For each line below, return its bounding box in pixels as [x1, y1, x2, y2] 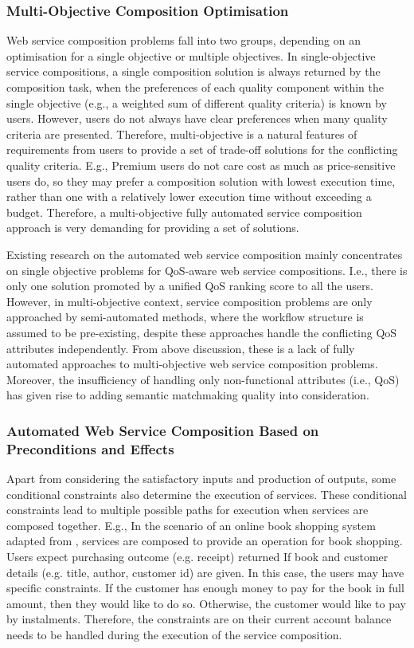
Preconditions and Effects [6, 438, 174, 458]
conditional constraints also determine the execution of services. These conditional [6, 485, 408, 502]
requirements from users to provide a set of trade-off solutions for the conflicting [6, 141, 398, 158]
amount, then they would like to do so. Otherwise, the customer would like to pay [6, 595, 406, 611]
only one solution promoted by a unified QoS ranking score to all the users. [6, 277, 373, 294]
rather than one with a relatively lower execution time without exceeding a [6, 188, 372, 205]
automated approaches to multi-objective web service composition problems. [6, 355, 378, 372]
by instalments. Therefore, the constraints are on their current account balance [6, 611, 392, 627]
